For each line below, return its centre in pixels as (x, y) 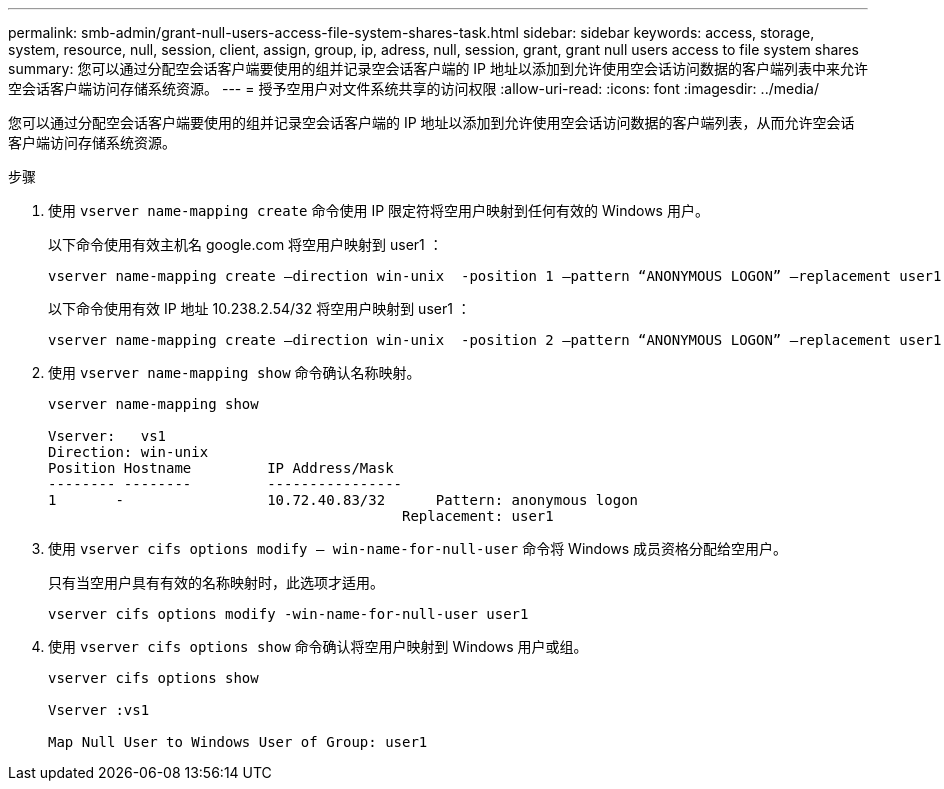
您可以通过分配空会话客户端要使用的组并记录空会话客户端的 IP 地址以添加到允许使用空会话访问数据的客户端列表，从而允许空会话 (431, 122)
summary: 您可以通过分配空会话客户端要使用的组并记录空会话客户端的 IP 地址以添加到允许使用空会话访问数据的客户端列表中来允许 (438, 68)
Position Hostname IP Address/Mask (221, 468)
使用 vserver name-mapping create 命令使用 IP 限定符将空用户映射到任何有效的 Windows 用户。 (378, 210)
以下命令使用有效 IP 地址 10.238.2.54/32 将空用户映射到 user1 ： (259, 308)
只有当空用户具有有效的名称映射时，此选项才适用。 (216, 582)
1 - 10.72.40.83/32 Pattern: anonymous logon (343, 500)
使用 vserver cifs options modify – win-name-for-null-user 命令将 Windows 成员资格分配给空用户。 (418, 548)
